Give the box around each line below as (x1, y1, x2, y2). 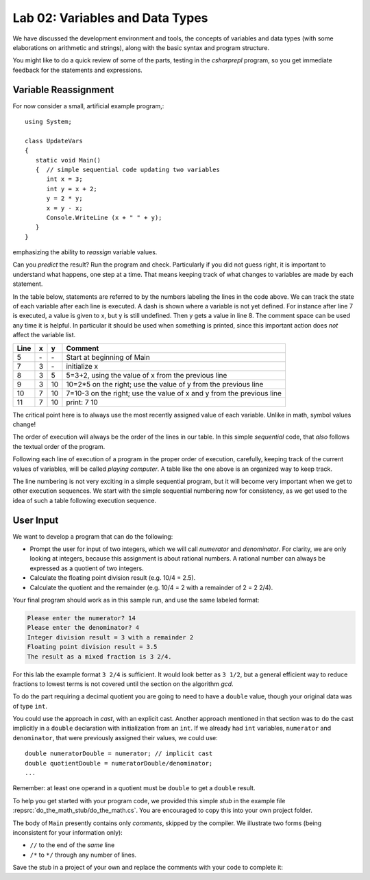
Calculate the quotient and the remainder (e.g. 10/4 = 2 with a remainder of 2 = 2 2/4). (29, 583, 273, 591)
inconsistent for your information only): (12, 828, 123, 836)
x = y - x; (46, 204, 83, 212)
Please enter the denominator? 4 (27, 624, 140, 632)
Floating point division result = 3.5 (27, 643, 158, 651)
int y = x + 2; (46, 185, 97, 193)
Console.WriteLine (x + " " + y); (46, 213, 162, 221)
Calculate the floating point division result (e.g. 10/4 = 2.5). (29, 574, 196, 582)
